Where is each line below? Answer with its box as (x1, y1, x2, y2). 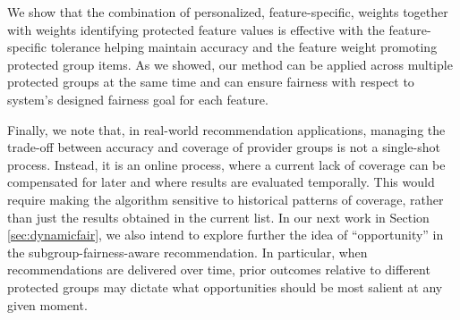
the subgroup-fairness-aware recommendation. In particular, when (7, 242, 368, 261)
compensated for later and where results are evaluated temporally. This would (7, 173, 435, 191)
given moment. (7, 295, 88, 314)
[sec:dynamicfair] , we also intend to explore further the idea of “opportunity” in (7, 225, 444, 244)
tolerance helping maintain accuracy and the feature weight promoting (50, 38, 438, 56)
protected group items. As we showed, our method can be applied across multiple (7, 55, 453, 73)
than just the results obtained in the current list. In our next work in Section (7, 207, 430, 226)
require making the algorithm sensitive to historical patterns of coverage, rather (7, 189, 444, 208)
